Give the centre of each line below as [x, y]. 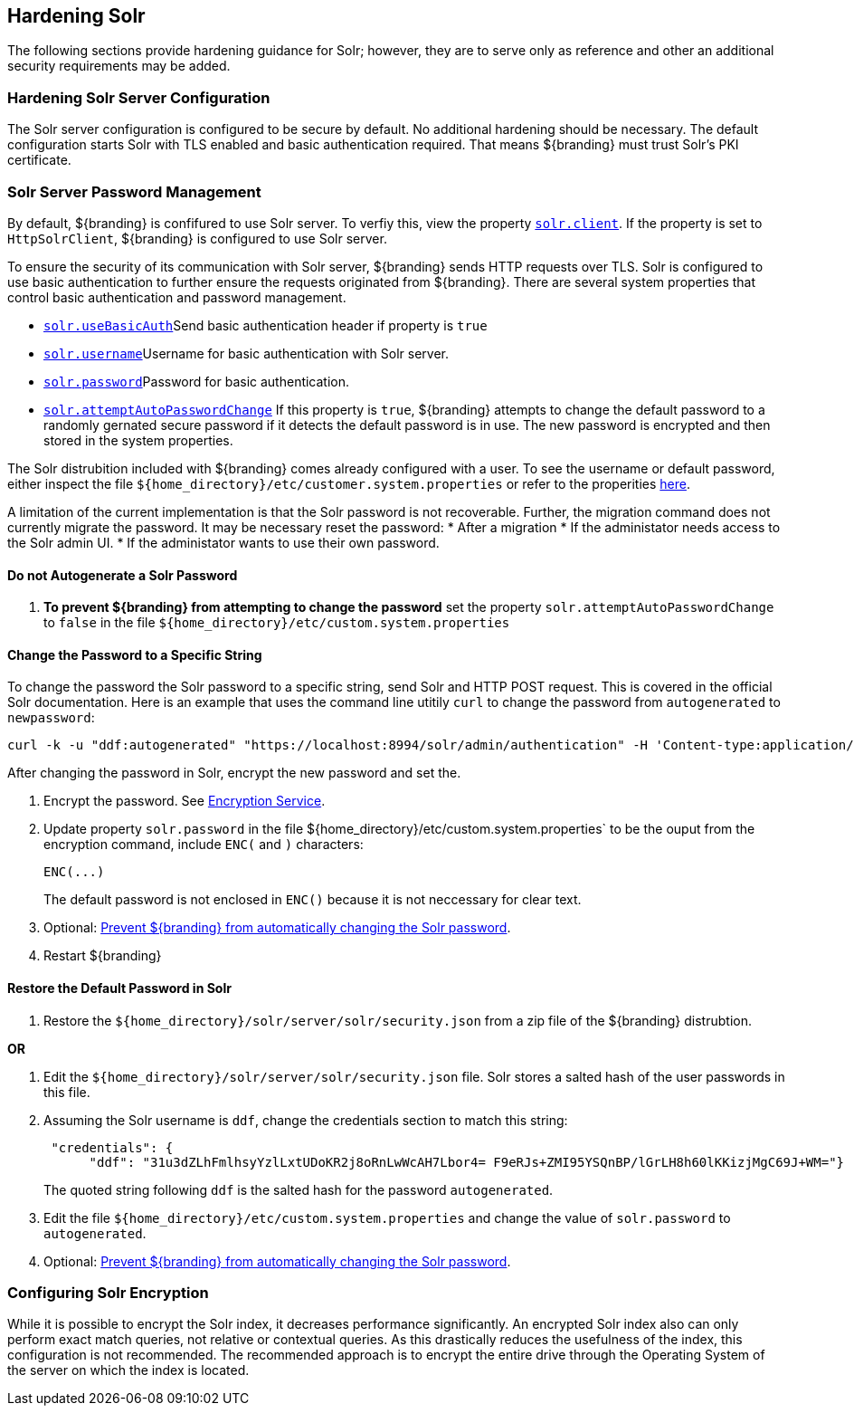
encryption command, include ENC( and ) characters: [204, 845]
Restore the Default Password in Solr [119, 988]
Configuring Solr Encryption [108, 1292]
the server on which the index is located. [128, 1370]
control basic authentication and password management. [177, 297]
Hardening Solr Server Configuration [139, 97]
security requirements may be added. [119, 66]
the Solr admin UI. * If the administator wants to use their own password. [223, 542]
